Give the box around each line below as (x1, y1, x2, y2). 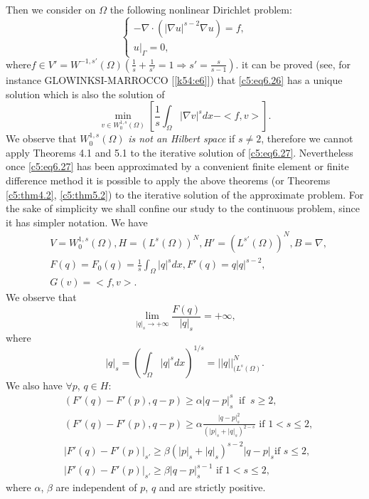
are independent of (55, 480, 137, 495)
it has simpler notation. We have (6, 214, 148, 229)
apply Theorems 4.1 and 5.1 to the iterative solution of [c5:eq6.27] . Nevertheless (6, 145, 353, 159)
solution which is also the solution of (6, 86, 165, 101)
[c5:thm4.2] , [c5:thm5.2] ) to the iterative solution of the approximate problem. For (6, 187, 364, 201)
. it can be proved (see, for (235, 56, 351, 71)
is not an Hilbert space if (128, 131, 235, 146)
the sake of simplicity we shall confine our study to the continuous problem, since (6, 201, 360, 216)
